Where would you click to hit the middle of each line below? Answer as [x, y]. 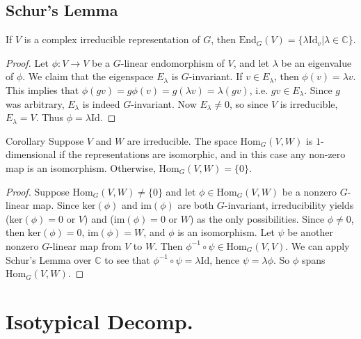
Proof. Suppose [38, 191]
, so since [249, 103]
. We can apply [318, 245]
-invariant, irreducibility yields [289, 205]
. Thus [50, 117]
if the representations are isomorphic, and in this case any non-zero [202, 154]
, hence [225, 259]
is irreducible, [309, 103]
